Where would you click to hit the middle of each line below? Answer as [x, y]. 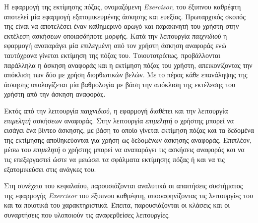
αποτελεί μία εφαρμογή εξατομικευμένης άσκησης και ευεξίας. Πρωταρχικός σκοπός [125, 16]
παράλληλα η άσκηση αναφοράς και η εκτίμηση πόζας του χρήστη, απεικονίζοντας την [128, 65]
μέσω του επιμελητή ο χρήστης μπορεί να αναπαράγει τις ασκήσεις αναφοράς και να [124, 149]
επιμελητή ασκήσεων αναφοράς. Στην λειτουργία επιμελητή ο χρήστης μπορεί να [119, 120]
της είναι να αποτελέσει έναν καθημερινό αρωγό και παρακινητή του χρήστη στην [122, 26]
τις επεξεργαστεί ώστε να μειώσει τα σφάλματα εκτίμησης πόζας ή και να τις [114, 159]
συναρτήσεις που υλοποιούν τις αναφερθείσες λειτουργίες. [87, 214]
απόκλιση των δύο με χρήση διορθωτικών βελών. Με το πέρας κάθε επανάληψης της [126, 75]
